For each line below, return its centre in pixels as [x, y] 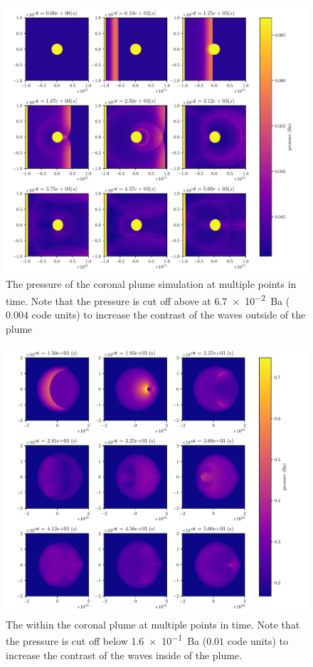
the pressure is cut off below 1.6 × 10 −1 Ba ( [106, 640]
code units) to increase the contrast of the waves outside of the [169, 315]
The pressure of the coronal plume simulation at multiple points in [151, 284]
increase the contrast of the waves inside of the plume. [124, 655]
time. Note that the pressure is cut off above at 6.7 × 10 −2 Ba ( [148, 299]
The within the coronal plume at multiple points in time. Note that [153, 624]
